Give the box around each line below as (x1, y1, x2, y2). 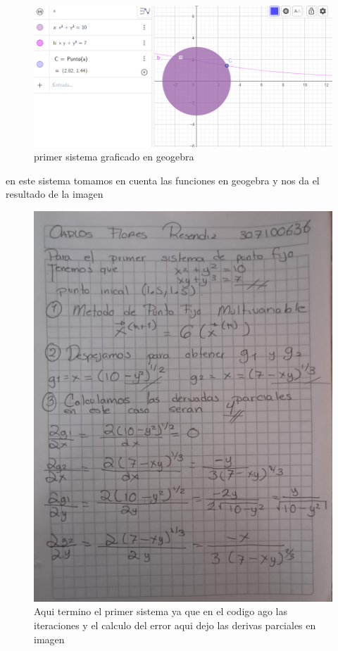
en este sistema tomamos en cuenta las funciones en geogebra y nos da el (6, 172, 320, 187)
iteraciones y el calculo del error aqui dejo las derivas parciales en (34, 617, 316, 632)
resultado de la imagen (6, 187, 104, 201)
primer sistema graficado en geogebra (34, 149, 194, 164)
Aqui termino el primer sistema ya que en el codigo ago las (34, 604, 288, 619)
